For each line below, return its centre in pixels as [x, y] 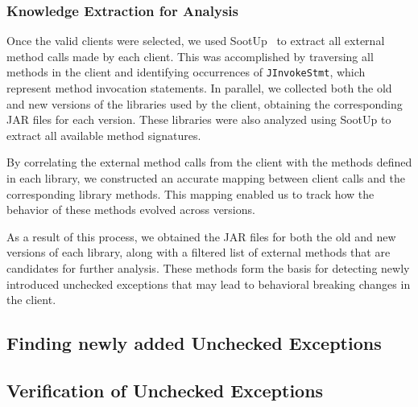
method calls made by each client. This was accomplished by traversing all [190, 56]
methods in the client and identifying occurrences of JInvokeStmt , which [186, 72]
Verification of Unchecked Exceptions [165, 390]
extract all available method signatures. [104, 135]
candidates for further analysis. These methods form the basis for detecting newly [208, 268]
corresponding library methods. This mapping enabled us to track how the [190, 193]
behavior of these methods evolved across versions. [131, 210]
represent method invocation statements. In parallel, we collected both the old [199, 88]
